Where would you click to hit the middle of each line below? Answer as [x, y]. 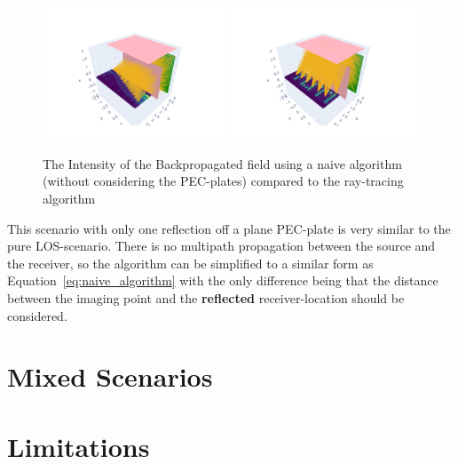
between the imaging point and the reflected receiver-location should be [206, 298]
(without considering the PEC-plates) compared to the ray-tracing [223, 181]
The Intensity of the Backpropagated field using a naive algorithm [222, 163]
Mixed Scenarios [110, 376]
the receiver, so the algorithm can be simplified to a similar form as [190, 263]
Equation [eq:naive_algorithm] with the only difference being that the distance [223, 280]
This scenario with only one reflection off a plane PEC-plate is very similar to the [229, 228]
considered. [37, 315]
